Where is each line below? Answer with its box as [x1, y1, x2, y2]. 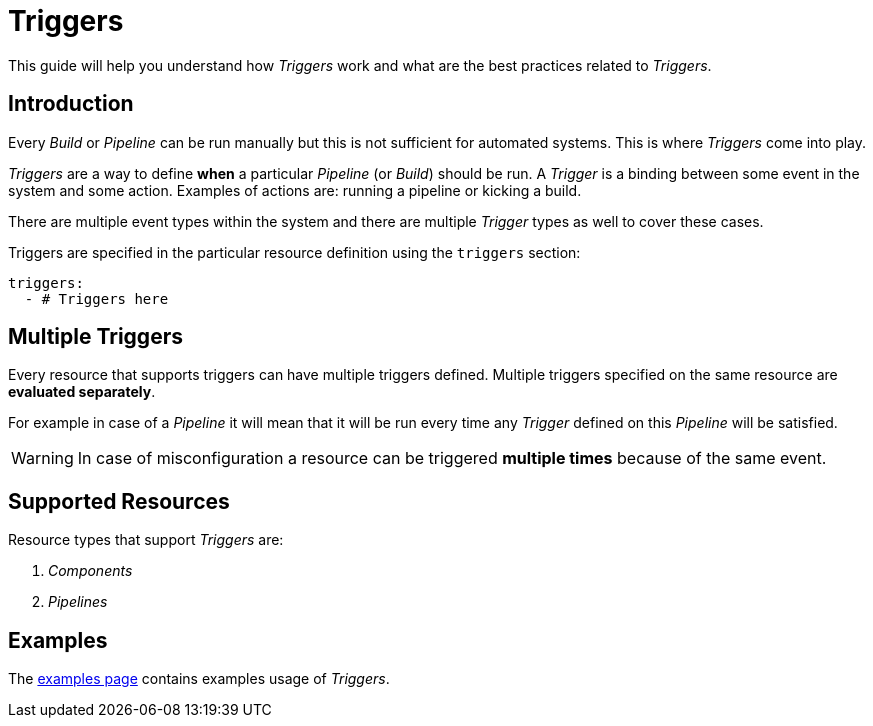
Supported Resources [8, 488, 230, 514]
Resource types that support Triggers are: [8, 531, 284, 549]
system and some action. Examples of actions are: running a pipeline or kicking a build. [8, 181, 582, 199]
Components [48, 562, 133, 580]
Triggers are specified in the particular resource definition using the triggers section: [8, 243, 581, 261]
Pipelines [48, 593, 108, 611]
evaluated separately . [8, 383, 156, 401]
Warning [11, 448, 74, 469]
